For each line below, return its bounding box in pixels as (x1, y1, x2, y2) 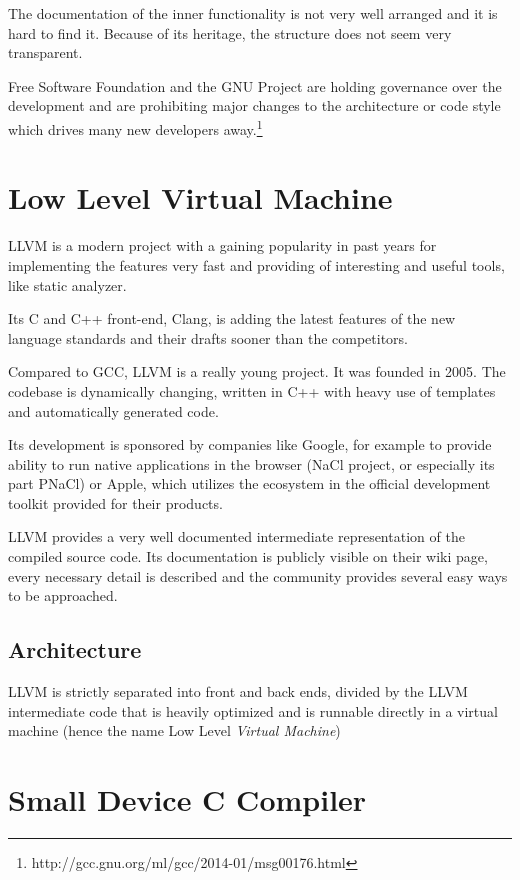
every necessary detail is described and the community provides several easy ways (8, 565, 508, 586)
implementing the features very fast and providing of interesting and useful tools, (8, 254, 505, 275)
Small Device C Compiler (8, 779, 367, 820)
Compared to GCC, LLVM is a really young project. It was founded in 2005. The (8, 361, 506, 382)
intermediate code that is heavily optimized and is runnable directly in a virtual (8, 700, 498, 721)
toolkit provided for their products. (8, 492, 223, 513)
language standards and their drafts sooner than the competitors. (8, 327, 409, 348)
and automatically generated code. (8, 400, 219, 421)
